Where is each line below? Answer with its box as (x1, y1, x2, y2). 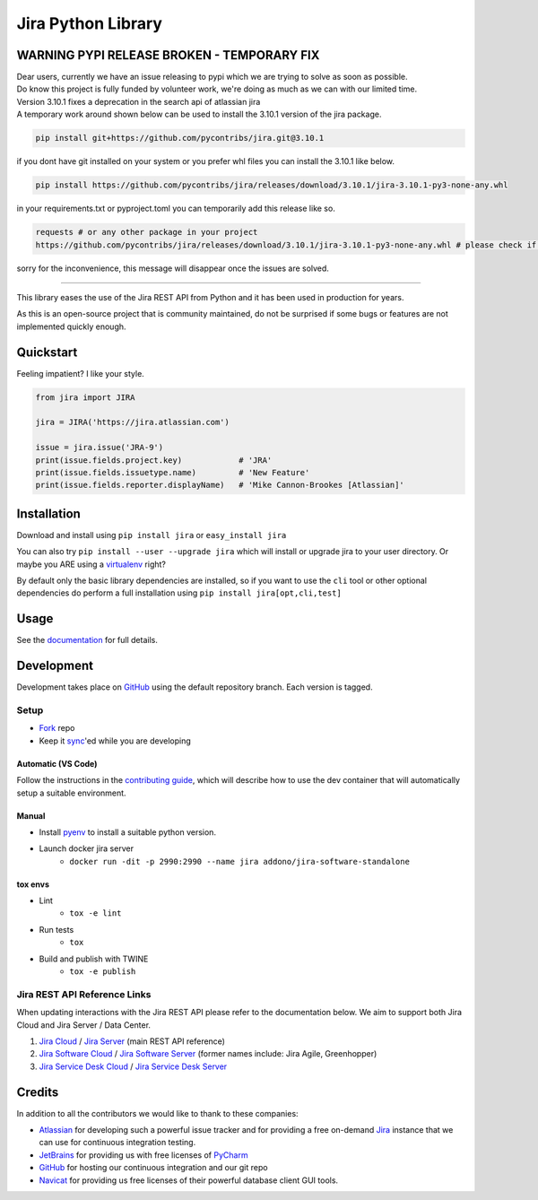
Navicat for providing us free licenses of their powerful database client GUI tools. (39, 1175, 339, 1186)
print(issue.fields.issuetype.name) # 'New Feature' (35, 467, 310, 477)
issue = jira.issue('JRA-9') (35, 442, 164, 453)
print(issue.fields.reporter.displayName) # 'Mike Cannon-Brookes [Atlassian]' (35, 480, 405, 491)
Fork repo (39, 723, 75, 734)
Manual (16, 810, 46, 821)
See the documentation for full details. (16, 635, 159, 646)
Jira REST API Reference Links (16, 987, 152, 1000)
